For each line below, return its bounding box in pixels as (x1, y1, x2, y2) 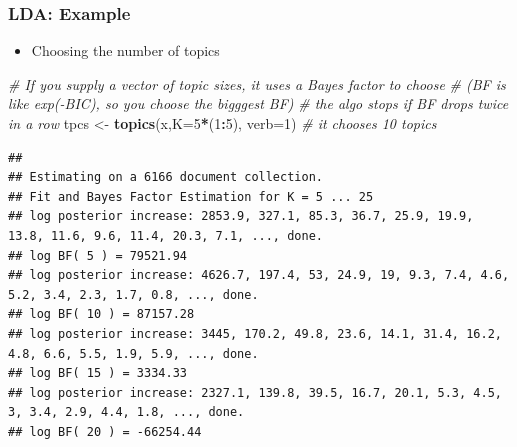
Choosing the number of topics (31, 40, 220, 61)
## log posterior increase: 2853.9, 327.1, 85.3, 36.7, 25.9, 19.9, (8, 209, 474, 224)
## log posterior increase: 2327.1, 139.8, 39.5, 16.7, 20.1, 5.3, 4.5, (8, 385, 502, 400)
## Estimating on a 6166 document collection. (8, 170, 323, 185)
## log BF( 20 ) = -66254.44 (8, 424, 202, 439)
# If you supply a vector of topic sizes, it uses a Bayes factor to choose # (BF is (8, 73, 506, 94)
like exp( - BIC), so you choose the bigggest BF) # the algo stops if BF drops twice (8, 93, 509, 114)
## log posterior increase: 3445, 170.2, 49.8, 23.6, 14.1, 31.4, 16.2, (8, 326, 502, 341)
